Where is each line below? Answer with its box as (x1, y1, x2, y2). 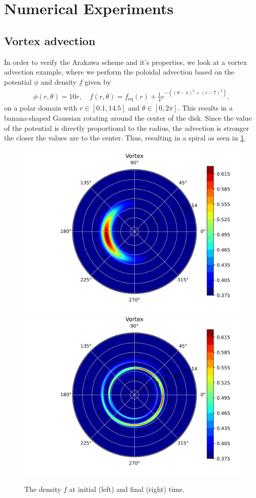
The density (24, 483, 61, 494)
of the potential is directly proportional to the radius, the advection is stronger (4, 122, 249, 133)
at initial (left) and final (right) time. (69, 483, 185, 494)
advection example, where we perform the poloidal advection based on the (4, 66, 235, 77)
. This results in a (177, 102, 233, 113)
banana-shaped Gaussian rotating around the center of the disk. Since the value (4, 112, 252, 123)
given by (85, 76, 111, 87)
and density (41, 76, 77, 87)
